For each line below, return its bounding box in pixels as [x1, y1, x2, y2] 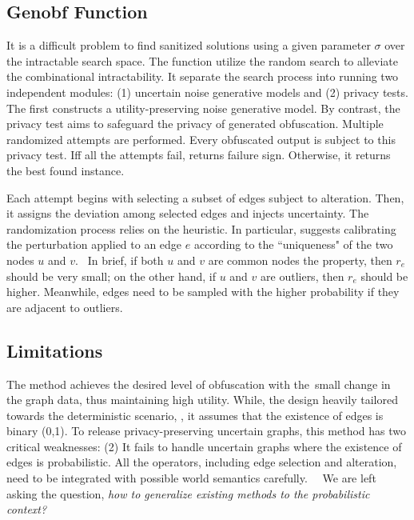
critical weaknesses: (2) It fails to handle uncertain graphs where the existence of [6, 438, 402, 454]
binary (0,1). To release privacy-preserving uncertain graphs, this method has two [6, 422, 407, 439]
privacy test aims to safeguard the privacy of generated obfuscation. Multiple [6, 115, 384, 132]
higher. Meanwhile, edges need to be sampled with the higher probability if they [6, 283, 400, 300]
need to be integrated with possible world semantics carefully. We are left [6, 470, 376, 486]
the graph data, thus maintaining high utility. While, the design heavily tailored [6, 391, 398, 408]
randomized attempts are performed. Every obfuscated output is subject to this [6, 130, 396, 147]
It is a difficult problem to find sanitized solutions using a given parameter [6, 37, 371, 54]
